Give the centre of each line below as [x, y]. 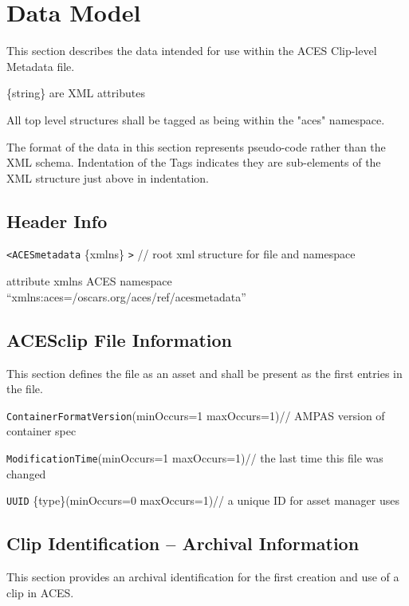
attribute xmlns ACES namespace [89, 281]
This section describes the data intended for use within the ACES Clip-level [192, 51]
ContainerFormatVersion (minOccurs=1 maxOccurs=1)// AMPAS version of [196, 415]
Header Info [57, 220]
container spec [41, 431]
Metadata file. [41, 66]
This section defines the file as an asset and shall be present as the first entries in [204, 373]
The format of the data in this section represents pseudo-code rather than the [196, 146]
